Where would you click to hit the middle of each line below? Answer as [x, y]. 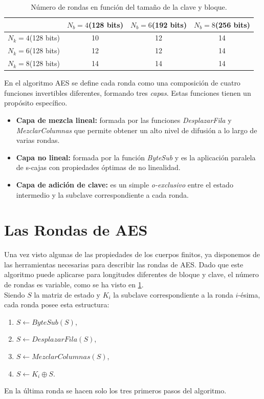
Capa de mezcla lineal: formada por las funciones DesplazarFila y [124, 120]
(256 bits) [233, 24]
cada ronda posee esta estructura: [57, 304]
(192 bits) [169, 24]
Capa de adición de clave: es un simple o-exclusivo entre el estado [125, 184]
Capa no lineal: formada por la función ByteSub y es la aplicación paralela [136, 157]
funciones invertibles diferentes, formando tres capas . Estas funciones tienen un [128, 92]
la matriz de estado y [67, 294]
